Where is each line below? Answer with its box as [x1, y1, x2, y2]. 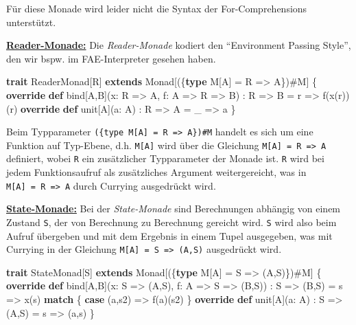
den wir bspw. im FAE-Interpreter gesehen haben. [6, 51, 216, 65]
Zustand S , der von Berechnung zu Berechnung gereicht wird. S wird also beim [6, 214, 337, 229]
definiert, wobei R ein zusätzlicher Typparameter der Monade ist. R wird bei [6, 151, 324, 166]
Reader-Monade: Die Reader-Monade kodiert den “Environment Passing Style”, [6, 38, 351, 52]
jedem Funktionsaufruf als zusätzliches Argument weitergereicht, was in [6, 165, 307, 179]
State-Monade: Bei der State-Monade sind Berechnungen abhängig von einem [6, 201, 341, 216]
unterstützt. [6, 14, 56, 29]
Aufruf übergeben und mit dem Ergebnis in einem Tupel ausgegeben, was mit [6, 228, 333, 243]
